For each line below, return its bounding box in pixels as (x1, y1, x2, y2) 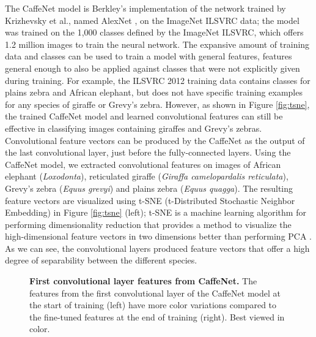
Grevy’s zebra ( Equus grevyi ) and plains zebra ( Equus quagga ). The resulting (5, 181, 293, 194)
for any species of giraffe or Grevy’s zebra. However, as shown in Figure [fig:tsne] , (5, 97, 310, 110)
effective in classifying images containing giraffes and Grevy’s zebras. (5, 121, 262, 134)
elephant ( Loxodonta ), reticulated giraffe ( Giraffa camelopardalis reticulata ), (5, 170, 288, 183)
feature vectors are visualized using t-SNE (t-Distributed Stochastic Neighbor (5, 194, 295, 206)
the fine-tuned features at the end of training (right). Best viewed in (29, 310, 285, 323)
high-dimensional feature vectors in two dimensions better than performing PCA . (5, 230, 312, 243)
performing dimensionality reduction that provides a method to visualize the (5, 218, 292, 230)
